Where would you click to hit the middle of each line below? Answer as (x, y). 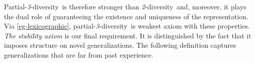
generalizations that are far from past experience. (79, 54)
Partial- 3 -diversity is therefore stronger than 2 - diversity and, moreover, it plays (125, 6)
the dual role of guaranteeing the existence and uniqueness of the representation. (126, 16)
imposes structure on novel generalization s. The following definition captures (120, 45)
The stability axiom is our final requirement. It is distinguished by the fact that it (128, 35)
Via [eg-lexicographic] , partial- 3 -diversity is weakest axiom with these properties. (127, 26)
